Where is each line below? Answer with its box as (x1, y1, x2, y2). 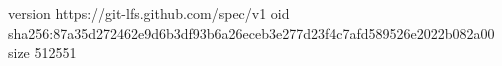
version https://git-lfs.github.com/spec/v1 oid (8, 3, 290, 23)
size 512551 (8, 42, 77, 63)
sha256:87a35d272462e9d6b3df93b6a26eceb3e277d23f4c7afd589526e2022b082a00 (8, 22, 495, 43)
